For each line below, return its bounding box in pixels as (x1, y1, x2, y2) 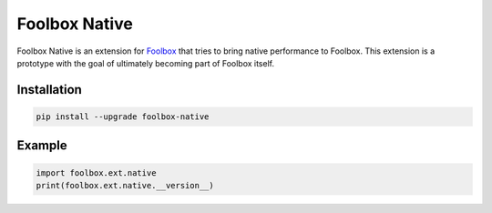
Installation (16, 82, 82, 97)
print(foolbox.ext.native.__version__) (36, 180, 214, 190)
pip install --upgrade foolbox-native (36, 111, 210, 122)
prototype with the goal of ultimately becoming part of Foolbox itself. (16, 57, 275, 68)
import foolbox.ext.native (36, 167, 157, 177)
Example (16, 137, 67, 154)
